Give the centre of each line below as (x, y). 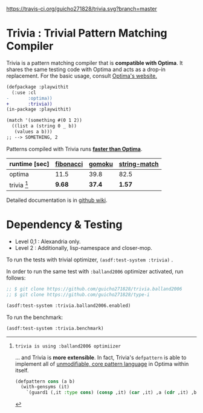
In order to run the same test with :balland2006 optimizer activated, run (95, 272)
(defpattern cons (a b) (45, 381)
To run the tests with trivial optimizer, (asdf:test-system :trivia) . (90, 260)
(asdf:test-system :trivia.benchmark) (55, 328)
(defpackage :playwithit (37, 87)
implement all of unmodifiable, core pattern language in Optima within (102, 364)
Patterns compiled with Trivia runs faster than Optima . (74, 149)
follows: (16, 278)
